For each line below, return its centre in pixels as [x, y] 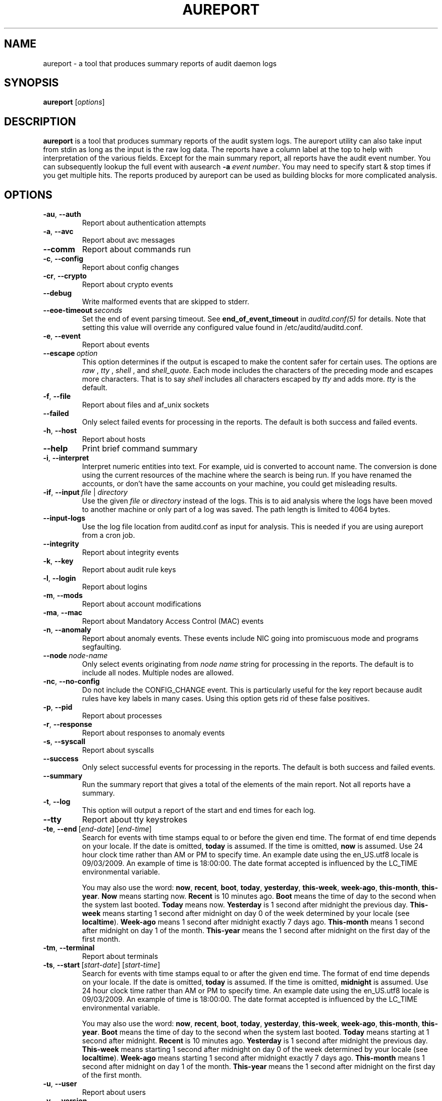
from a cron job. [108, 535]
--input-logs [64, 518]
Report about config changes [130, 267]
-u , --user [60, 1084]
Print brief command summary [140, 449]
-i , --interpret [66, 458]
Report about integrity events [130, 553]
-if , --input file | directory [85, 492]
